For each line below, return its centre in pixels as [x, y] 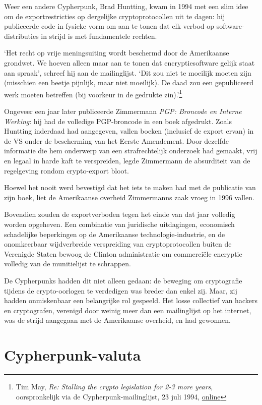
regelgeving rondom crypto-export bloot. [67, 170]
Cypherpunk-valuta [73, 355]
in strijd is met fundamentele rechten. [99, 36]
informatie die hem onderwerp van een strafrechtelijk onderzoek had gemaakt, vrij [131, 151]
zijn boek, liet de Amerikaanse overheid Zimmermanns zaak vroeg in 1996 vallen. [129, 197]
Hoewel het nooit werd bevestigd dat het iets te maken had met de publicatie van [130, 187]
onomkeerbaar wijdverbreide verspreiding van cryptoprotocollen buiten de [118, 244]
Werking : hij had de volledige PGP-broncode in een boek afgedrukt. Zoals [118, 121]
